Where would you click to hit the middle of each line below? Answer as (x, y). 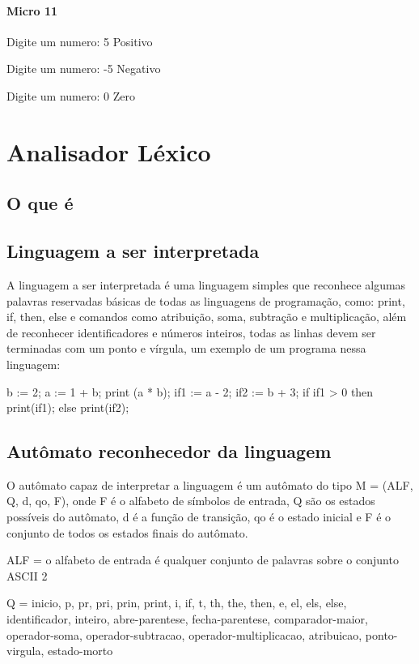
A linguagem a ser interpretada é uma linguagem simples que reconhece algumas (206, 284)
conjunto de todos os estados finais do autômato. (127, 532)
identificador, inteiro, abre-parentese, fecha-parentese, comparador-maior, (187, 619)
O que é (40, 203)
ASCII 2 (27, 575)
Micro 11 (32, 10)
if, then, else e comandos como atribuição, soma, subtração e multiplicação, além (207, 317)
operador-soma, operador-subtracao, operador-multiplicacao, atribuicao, (184, 634)
